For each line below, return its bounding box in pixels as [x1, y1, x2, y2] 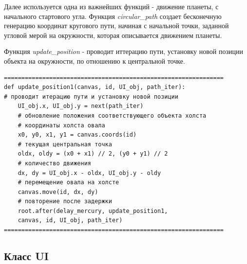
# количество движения [18, 159, 91, 167]
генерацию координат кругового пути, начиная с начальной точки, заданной [4, 20, 229, 31]
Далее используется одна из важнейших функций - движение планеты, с [4, 1, 219, 11]
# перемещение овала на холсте [18, 179, 119, 186]
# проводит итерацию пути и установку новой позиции [4, 93, 178, 100]
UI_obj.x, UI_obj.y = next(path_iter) [18, 103, 144, 110]
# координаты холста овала [18, 122, 105, 129]
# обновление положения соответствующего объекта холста [18, 112, 207, 119]
